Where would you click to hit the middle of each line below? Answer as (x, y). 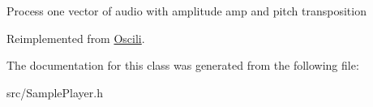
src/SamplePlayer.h (55, 92)
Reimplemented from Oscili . (76, 38)
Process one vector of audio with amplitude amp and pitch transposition (186, 11)
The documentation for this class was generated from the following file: (183, 65)
